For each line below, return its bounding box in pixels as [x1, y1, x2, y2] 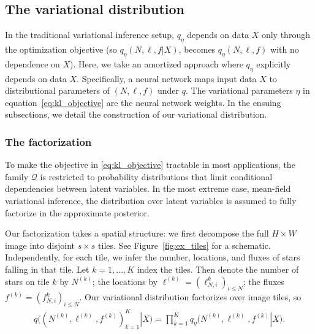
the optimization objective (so [5, 43, 117, 55]
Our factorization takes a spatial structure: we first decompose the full [5, 227, 269, 240]
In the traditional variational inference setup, [5, 28, 174, 41]
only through [261, 28, 310, 41]
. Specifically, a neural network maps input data [77, 72, 257, 85]
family [5, 170, 29, 183]
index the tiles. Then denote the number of [137, 262, 299, 275]
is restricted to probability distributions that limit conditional [40, 170, 273, 183]
